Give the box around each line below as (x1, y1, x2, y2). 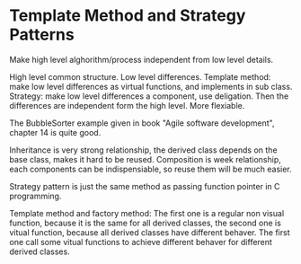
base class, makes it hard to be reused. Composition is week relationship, (9, 154, 281, 164)
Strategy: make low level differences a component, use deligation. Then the (9, 91, 289, 101)
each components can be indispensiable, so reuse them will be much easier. (9, 163, 292, 174)
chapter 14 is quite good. (9, 127, 102, 137)
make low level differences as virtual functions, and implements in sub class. (9, 81, 293, 92)
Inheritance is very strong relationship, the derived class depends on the (9, 145, 278, 155)
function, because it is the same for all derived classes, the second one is (9, 217, 281, 228)
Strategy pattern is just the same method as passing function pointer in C (9, 180, 280, 191)
